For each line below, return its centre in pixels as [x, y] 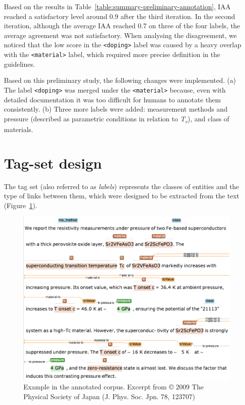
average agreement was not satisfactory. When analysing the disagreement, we [121, 35]
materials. [19, 129]
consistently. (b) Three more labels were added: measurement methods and [116, 109]
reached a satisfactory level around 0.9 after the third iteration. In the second [120, 16]
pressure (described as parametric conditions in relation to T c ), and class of [117, 119]
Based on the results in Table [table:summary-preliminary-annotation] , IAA [117, 6]
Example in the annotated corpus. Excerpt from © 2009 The [113, 387]
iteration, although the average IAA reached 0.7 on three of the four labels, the [122, 26]
